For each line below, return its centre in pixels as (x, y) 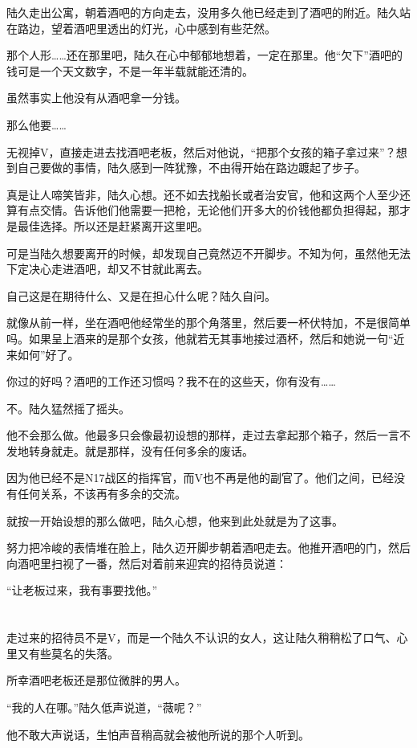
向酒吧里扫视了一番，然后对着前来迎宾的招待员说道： (147, 563)
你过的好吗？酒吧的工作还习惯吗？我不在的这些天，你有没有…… (171, 381)
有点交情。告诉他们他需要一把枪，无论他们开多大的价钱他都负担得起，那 (208, 210)
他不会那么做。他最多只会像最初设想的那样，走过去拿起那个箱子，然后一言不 (208, 435)
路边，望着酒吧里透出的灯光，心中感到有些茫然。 (146, 28)
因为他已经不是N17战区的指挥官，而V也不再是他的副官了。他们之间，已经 (200, 478)
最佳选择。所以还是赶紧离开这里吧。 (113, 225)
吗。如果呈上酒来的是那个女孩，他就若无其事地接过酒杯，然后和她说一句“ (200, 338)
